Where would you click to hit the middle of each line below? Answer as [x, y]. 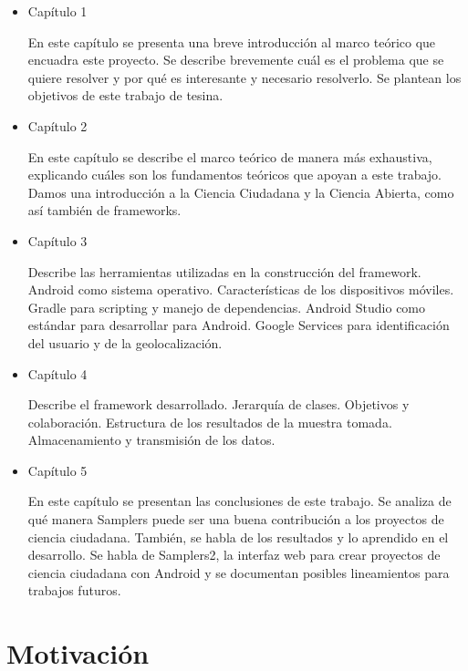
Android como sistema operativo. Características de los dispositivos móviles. [241, 289]
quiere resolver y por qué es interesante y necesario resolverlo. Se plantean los [244, 77]
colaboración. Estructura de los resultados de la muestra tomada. [210, 422]
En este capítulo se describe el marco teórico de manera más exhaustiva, [230, 156]
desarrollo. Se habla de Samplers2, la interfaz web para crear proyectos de [234, 555]
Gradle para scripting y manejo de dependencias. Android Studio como [227, 307]
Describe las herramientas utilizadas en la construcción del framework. [224, 271]
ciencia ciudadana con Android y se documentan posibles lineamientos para [239, 572]
